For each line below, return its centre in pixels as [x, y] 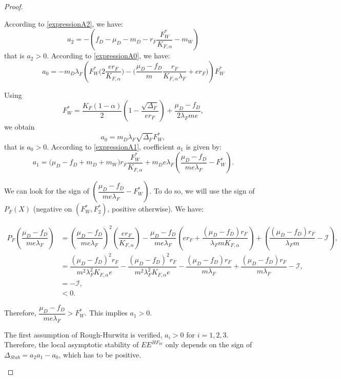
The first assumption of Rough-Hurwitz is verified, [83, 334]
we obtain [19, 127]
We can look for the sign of [47, 191]
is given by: [204, 146]
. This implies [106, 313]
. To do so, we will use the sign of [202, 191]
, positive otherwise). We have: [156, 209]
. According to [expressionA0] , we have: [108, 56]
